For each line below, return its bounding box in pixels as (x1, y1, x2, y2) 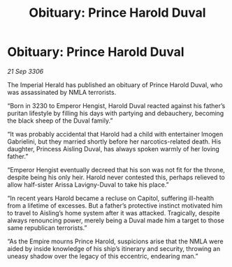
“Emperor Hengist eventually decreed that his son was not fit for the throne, (7, 165, 226, 174)
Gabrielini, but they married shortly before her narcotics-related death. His (7, 137, 222, 146)
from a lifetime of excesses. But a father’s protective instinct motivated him (7, 201, 223, 210)
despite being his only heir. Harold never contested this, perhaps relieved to (7, 173, 226, 181)
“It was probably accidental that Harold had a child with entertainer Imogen (7, 130, 224, 138)
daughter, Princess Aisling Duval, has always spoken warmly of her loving (7, 144, 220, 153)
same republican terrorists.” (7, 223, 87, 231)
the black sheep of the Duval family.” (7, 116, 113, 125)
